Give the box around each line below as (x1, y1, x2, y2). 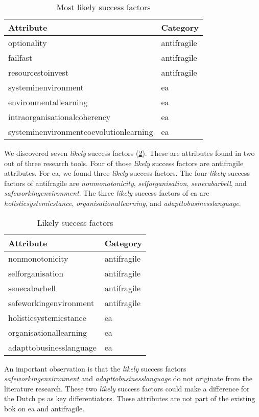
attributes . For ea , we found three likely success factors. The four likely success (4, 168, 250, 178)
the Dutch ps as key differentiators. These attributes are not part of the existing (4, 393, 255, 404)
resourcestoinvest (8, 66, 69, 78)
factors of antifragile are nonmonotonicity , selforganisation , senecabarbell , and (4, 177, 247, 188)
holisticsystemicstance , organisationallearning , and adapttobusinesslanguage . (4, 197, 241, 208)
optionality (8, 37, 47, 49)
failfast (8, 52, 33, 63)
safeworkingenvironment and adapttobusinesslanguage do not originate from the (4, 373, 252, 384)
